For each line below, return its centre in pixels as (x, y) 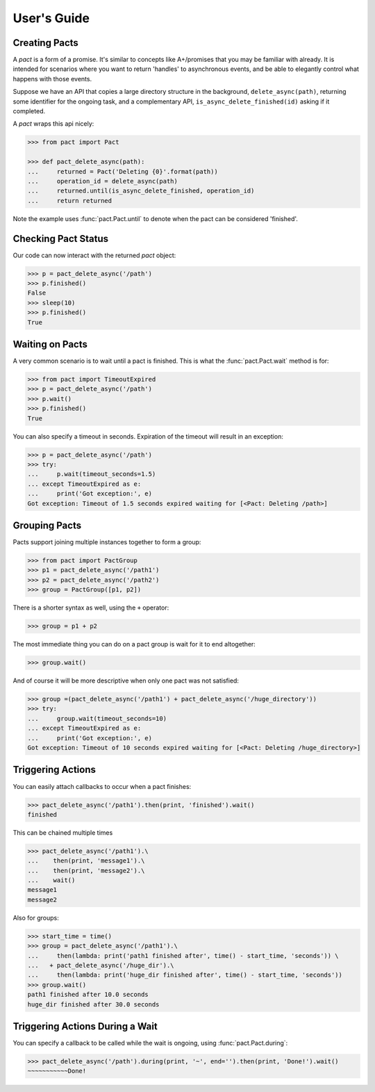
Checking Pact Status (61, 239)
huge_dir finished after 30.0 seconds (93, 1004)
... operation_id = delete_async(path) (103, 181)
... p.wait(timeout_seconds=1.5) (92, 474)
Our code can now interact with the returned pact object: (94, 255)
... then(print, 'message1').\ (86, 861)
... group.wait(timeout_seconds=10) (97, 718)
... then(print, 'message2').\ (86, 870)
